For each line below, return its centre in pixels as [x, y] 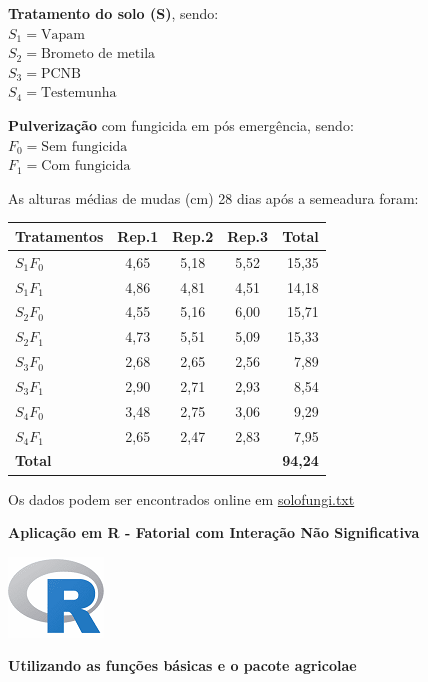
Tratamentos [59, 235]
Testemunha [78, 93]
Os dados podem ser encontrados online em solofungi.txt [181, 498]
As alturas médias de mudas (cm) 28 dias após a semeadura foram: [213, 197]
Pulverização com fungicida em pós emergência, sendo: [181, 124]
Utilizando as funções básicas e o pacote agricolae [182, 665]
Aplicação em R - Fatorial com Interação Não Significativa [214, 532]
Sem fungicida [84, 146]
